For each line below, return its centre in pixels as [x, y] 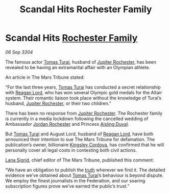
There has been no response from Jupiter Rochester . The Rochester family [84, 113]
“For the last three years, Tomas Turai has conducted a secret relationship [83, 87]
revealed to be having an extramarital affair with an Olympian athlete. [78, 67]
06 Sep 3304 [19, 52]
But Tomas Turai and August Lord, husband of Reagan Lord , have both [79, 134]
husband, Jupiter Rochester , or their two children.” [58, 103]
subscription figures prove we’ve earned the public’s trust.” [67, 186]
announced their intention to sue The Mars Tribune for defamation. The [80, 139]
